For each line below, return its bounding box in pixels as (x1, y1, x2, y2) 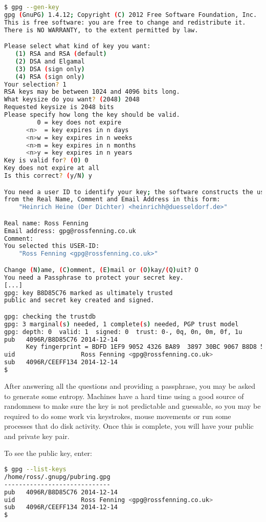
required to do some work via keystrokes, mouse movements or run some (4, 410, 231, 421)
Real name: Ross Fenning (4, 219, 88, 227)
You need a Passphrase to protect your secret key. (4, 274, 184, 281)
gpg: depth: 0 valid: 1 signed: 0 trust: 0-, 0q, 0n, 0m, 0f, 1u (4, 328, 242, 336)
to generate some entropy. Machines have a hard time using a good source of (4, 390, 244, 401)
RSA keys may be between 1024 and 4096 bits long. (4, 88, 180, 96)
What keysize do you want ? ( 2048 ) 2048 (4, 96, 140, 103)
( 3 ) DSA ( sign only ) (15, 65, 85, 73)
